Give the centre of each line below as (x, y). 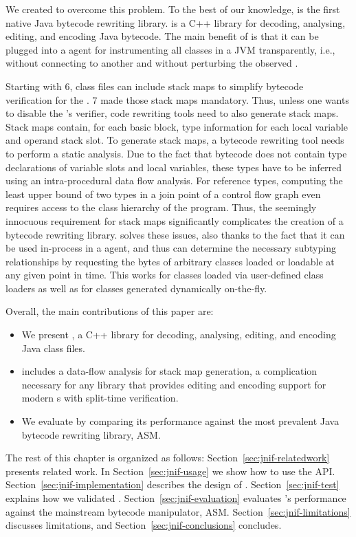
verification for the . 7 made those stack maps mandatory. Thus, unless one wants (177, 99)
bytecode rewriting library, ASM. (91, 434)
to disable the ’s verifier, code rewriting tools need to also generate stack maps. (172, 113)
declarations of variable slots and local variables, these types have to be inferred (174, 167)
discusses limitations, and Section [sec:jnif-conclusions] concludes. (144, 525)
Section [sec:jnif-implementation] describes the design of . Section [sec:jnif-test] (173, 484)
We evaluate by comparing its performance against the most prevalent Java (180, 421)
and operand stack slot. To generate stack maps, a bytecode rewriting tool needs (175, 140)
